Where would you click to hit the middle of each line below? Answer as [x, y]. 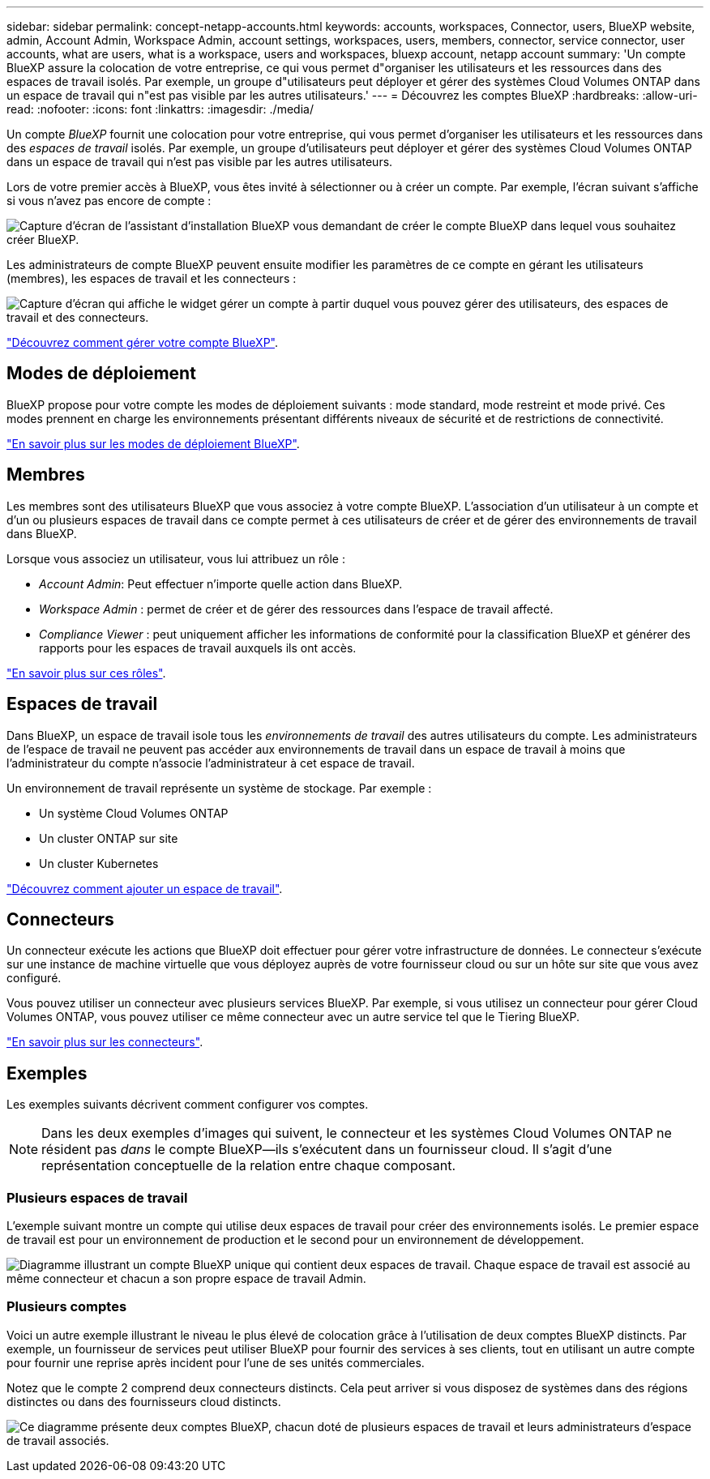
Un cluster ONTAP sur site [109, 838]
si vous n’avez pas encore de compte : [109, 201]
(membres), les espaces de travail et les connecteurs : [152, 278]
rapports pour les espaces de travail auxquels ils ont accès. [198, 648]
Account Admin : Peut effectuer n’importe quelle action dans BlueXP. [221, 583]
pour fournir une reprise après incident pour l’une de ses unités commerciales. [216, 1362]
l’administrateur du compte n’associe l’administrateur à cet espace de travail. [211, 763]
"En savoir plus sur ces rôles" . [86, 673]
